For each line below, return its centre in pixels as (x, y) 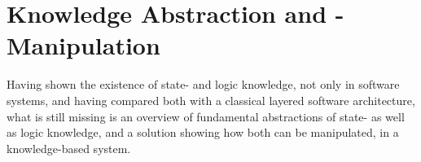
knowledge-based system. (69, 148)
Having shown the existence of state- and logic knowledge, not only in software (203, 84)
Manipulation (83, 45)
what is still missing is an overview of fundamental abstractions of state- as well (206, 116)
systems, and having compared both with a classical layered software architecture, (211, 100)
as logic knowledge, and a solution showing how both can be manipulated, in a (203, 132)
